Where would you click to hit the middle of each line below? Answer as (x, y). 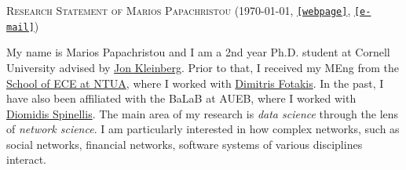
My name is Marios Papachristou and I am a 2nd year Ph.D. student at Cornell (198, 52)
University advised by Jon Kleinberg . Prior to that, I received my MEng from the (203, 67)
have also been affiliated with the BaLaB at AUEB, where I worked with (181, 98)
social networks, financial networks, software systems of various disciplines (185, 144)
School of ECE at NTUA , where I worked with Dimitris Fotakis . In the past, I (195, 83)
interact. (26, 159)
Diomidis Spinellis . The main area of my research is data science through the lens (203, 113)
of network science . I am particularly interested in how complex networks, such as (203, 129)
